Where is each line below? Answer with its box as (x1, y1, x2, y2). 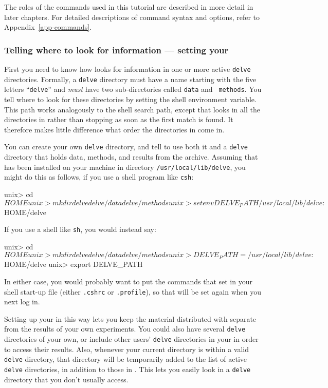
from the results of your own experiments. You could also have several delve (4, 323, 246, 334)
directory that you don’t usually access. (4, 374, 129, 384)
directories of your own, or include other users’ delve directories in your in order (4, 334, 259, 344)
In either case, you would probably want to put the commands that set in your (4, 276, 252, 286)
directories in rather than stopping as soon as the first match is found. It (4, 114, 233, 125)
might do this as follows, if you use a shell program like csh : (4, 171, 194, 182)
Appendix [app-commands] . (4, 22, 92, 32)
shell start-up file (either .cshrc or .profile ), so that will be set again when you (4, 286, 262, 297)
